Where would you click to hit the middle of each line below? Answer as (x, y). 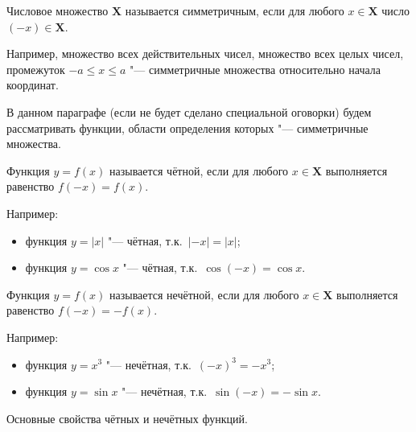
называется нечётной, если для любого (204, 294)
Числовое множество (58, 10)
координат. (33, 85)
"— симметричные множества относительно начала (255, 69)
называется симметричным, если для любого (235, 10)
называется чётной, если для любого (199, 170)
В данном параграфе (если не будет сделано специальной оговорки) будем (189, 111)
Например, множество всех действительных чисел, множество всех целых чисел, (205, 53)
